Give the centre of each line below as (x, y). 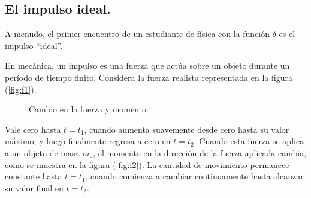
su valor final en (34, 188)
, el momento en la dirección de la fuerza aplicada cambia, (200, 152)
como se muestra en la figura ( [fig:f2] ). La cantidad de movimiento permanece (147, 164)
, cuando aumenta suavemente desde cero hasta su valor (187, 129)
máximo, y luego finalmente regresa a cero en (88, 141)
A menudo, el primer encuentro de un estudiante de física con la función (138, 34)
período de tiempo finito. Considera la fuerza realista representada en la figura (149, 77)
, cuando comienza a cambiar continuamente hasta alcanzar (194, 176)
